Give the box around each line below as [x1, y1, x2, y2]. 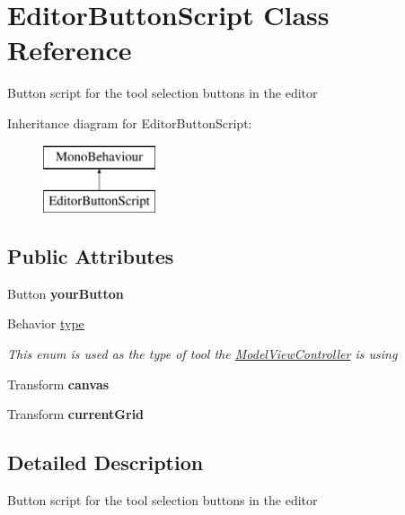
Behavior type [7, 314, 84, 333]
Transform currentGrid [7, 405, 145, 423]
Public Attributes [7, 242, 174, 270]
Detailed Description [7, 449, 204, 476]
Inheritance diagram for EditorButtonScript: [7, 113, 252, 132]
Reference [7, 31, 132, 68]
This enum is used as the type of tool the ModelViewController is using [7, 345, 398, 363]
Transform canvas [7, 374, 110, 393]
